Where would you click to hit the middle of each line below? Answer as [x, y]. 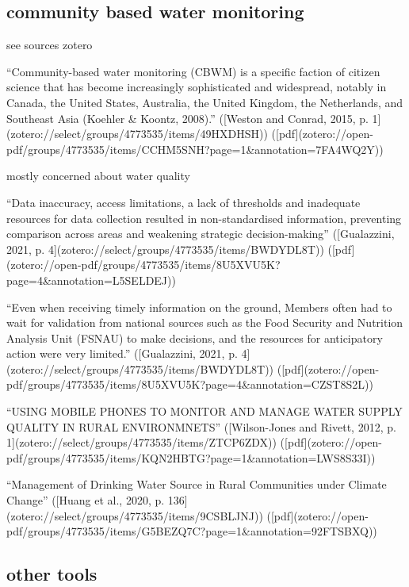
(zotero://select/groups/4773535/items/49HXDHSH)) [137, 134]
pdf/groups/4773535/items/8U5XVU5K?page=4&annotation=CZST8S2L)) [190, 384]
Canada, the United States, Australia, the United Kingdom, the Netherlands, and [205, 102]
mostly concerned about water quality [98, 176]
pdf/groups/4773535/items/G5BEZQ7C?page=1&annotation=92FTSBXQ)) [192, 531]
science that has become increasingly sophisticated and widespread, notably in [197, 87]
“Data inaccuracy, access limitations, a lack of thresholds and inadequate [183, 202]
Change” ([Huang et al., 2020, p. [86, 500]
